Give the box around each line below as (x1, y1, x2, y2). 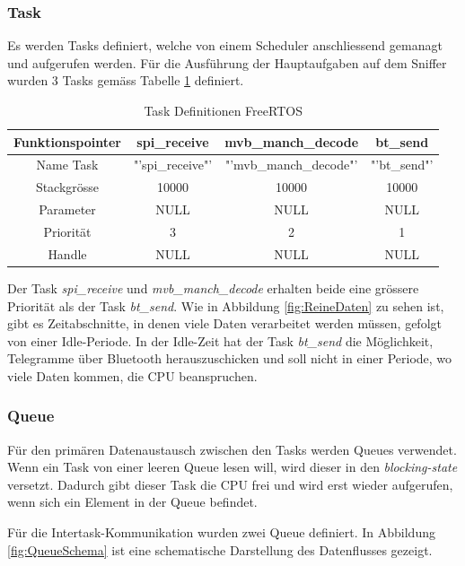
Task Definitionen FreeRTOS (144, 101, 303, 119)
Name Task (36, 155, 99, 174)
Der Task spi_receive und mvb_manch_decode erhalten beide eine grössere (7, 278, 419, 297)
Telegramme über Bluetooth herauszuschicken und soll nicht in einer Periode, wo (7, 349, 452, 368)
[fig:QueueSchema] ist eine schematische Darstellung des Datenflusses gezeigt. (7, 540, 433, 559)
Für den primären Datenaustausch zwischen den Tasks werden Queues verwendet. (7, 440, 457, 458)
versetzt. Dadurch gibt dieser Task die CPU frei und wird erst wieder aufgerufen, (7, 475, 453, 493)
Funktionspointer (13, 132, 121, 151)
